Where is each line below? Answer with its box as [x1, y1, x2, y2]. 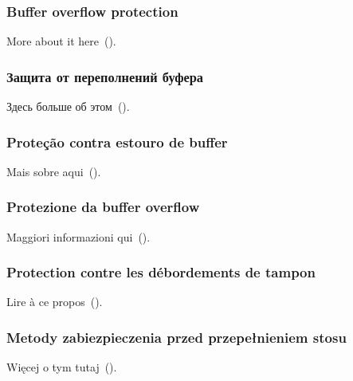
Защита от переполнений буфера [6, 66, 204, 86]
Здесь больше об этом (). [6, 98, 130, 115]
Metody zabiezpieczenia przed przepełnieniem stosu [6, 327, 347, 347]
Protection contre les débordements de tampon [6, 262, 316, 282]
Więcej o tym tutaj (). [6, 359, 117, 375]
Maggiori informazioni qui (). [6, 228, 151, 245]
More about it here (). [6, 33, 116, 49]
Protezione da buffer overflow [6, 197, 200, 217]
